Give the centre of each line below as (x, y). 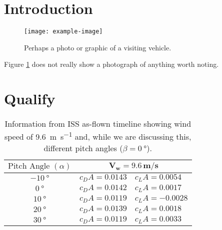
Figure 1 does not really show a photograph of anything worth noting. (111, 64)
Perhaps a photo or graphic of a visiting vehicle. (98, 47)
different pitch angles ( (83, 148)
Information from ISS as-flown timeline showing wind (98, 124)
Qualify (30, 99)
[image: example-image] (63, 32)
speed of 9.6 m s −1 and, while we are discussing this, (98, 136)
